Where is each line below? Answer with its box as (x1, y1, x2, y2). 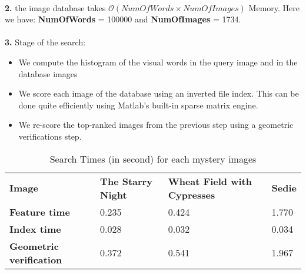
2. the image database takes (5, 1, 106, 14)
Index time (9, 222, 61, 236)
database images (18, 67, 78, 80)
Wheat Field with (168, 174, 252, 188)
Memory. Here (248, 1, 300, 14)
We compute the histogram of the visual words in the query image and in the (18, 55, 298, 68)
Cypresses (168, 187, 215, 202)
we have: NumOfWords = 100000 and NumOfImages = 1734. (5, 13, 241, 25)
